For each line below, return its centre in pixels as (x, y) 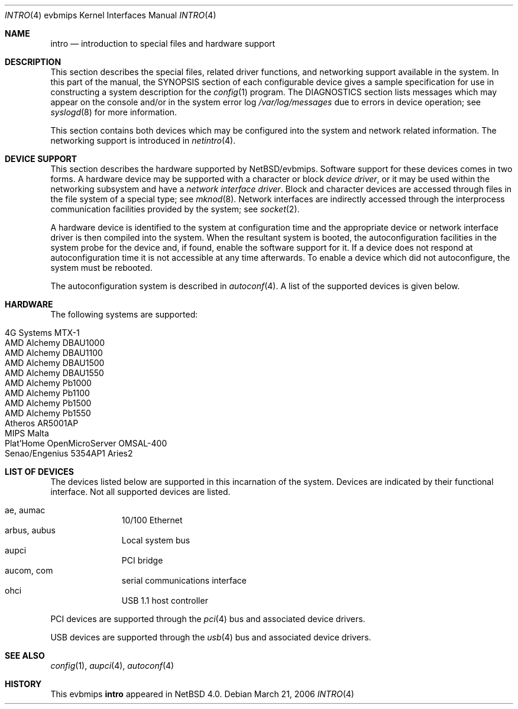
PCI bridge (142, 560)
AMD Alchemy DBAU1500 (55, 363)
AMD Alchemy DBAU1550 (54, 373)
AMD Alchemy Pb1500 (48, 403)
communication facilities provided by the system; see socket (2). (175, 209)
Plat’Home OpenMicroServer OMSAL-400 (86, 443)
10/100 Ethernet (152, 520)
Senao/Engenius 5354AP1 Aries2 (69, 453)
